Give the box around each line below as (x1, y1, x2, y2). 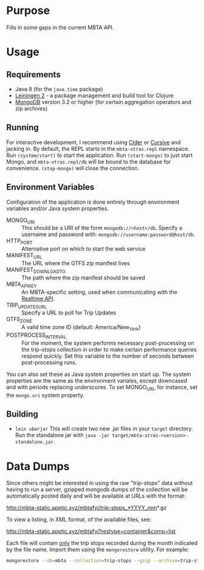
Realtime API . (21, 294, 55, 302)
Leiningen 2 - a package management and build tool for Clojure (15, 92, 174, 99)
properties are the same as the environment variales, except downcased (6, 377, 188, 384)
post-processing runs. (21, 358, 77, 366)
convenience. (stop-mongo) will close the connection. (6, 164, 140, 172)
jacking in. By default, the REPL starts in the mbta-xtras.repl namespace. (6, 145, 190, 152)
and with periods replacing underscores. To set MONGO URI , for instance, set (6, 383, 198, 392)
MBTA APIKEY (6, 280, 37, 289)
